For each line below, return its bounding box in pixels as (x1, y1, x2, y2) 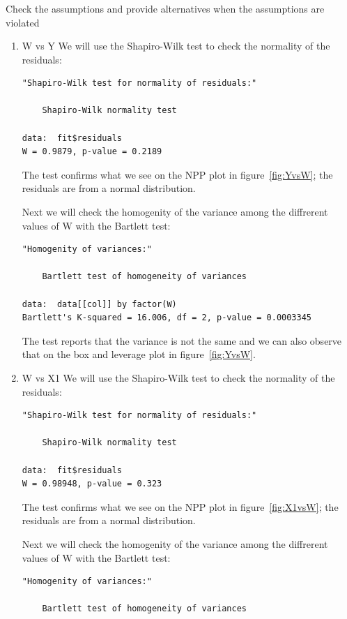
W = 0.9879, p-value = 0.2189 (22, 147, 162, 157)
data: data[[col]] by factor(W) (22, 299, 177, 309)
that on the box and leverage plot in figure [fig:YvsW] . (22, 347, 256, 361)
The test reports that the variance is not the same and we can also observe (22, 333, 342, 348)
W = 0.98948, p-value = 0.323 (22, 479, 162, 489)
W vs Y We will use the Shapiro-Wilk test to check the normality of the (22, 38, 330, 53)
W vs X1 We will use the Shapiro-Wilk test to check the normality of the (22, 370, 335, 385)
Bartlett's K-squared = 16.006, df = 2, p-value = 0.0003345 (22, 313, 312, 323)
